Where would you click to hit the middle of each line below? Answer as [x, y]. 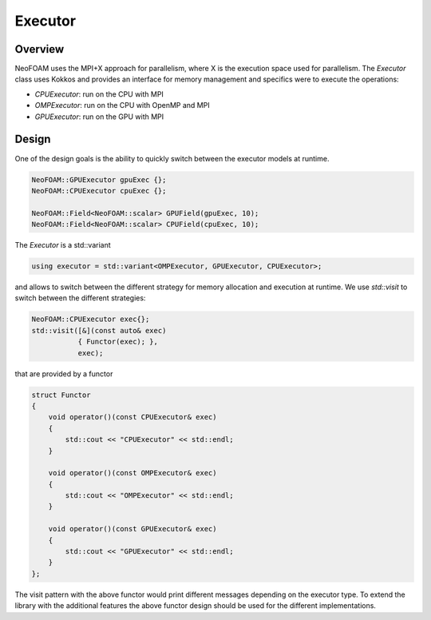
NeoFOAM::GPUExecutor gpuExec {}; [99, 179]
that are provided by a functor [64, 374]
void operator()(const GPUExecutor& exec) [132, 529]
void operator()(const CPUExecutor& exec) [132, 417]
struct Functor [61, 395]
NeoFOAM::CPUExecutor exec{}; [91, 319]
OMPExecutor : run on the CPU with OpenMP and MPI [123, 105]
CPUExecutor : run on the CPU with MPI [99, 94]
